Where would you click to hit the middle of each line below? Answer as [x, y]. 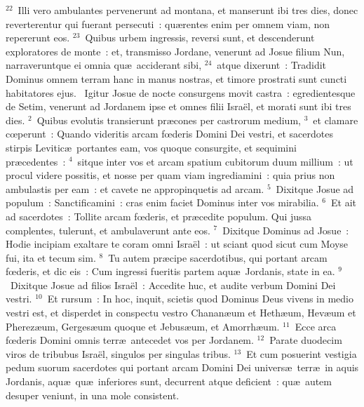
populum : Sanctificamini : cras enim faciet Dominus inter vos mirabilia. [162, 202]
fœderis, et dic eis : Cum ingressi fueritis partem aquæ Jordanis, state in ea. [170, 271]
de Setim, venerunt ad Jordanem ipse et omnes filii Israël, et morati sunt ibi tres [178, 106]
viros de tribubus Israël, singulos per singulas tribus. [118, 353]
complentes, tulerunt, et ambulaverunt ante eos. [108, 230]
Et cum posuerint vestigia [302, 353]
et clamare [336, 120]
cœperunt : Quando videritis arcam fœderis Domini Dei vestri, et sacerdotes [169, 134]
